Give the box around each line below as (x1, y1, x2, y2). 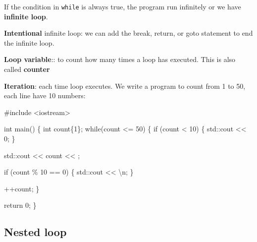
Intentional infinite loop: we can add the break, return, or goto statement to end (4, 28, 253, 38)
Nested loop (4, 224, 67, 240)
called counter (4, 64, 50, 74)
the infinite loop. (4, 37, 54, 48)
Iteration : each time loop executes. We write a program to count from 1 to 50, (4, 80, 246, 91)
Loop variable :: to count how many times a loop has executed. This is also (4, 54, 236, 64)
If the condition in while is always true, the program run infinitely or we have (4, 1, 241, 11)
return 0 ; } (4, 200, 37, 210)
